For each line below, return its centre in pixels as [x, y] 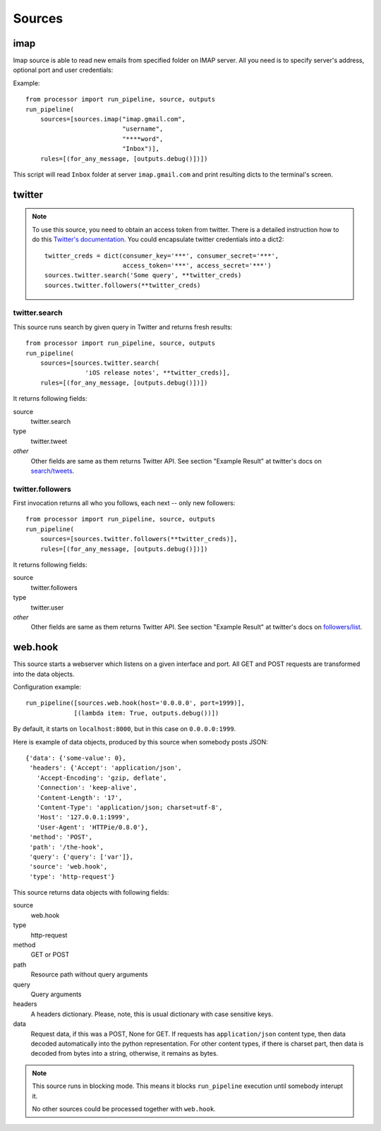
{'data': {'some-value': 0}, [76, 758]
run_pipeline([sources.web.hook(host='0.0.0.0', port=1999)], [135, 703]
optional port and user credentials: [63, 70]
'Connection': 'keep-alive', [87, 788]
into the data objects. [44, 674]
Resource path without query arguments [89, 974]
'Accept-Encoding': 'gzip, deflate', [102, 778]
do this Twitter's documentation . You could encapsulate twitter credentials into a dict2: [158, 239]
